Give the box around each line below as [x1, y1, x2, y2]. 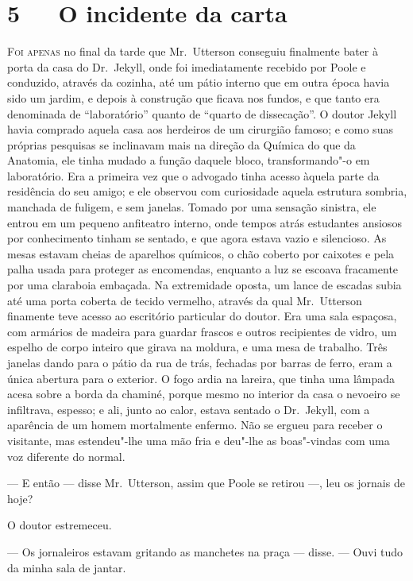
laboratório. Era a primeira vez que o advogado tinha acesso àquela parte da [7, 167, 380, 184]
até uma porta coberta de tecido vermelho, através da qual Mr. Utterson [7, 292, 362, 308]
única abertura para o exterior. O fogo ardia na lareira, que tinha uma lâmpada [7, 370, 396, 386]
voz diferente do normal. [7, 447, 125, 464]
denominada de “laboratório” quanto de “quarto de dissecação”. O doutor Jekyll [7, 105, 397, 122]
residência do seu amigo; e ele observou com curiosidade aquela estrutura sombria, [7, 183, 407, 199]
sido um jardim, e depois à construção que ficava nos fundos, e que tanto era [7, 89, 380, 106]
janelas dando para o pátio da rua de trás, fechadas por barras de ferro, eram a [7, 354, 392, 370]
